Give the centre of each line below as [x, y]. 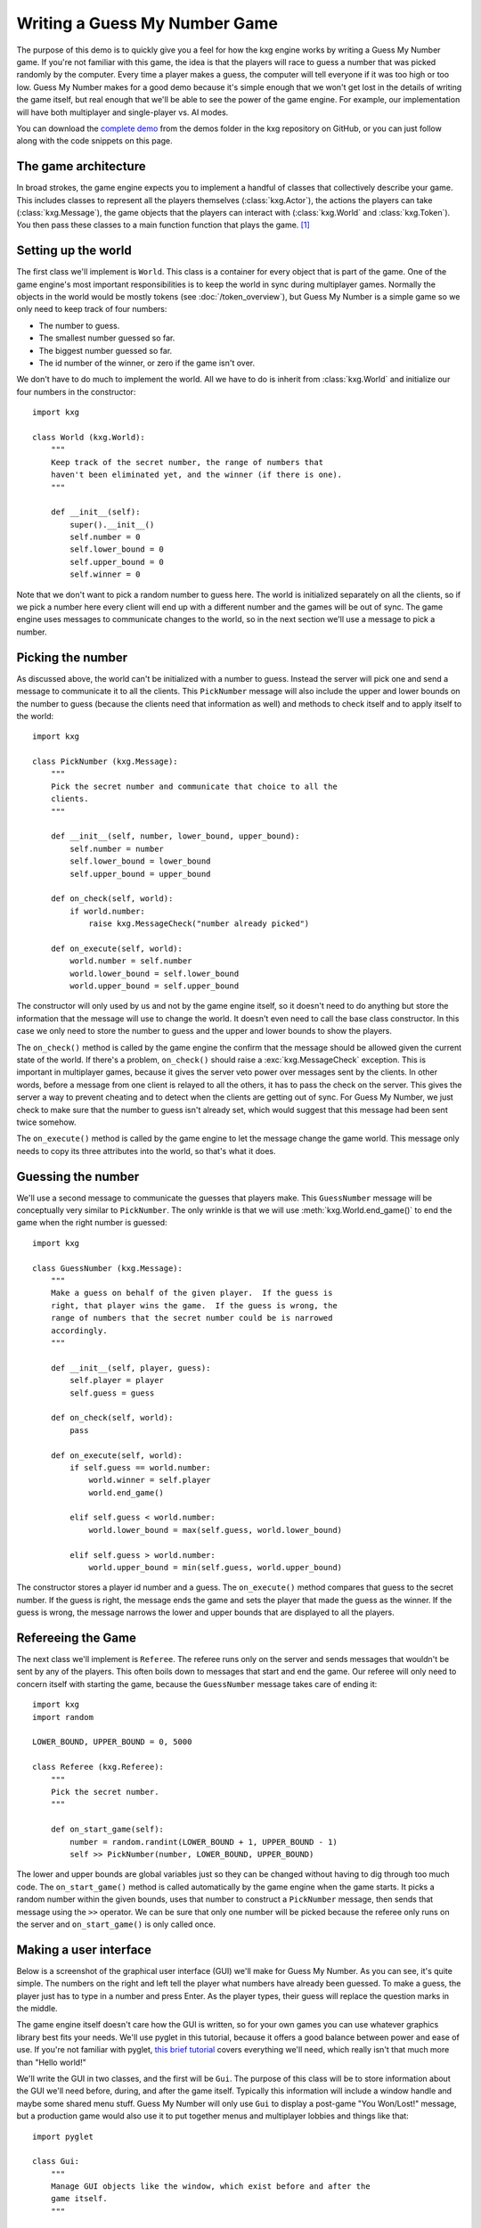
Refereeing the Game [77, 1638]
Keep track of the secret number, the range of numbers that [187, 462]
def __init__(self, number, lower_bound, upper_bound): [175, 836]
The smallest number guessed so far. [107, 338]
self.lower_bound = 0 [117, 549]
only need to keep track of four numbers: [92, 309]
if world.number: [108, 911]
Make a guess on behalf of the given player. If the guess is [192, 1293]
